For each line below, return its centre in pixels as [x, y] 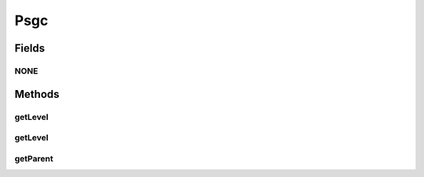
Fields [30, 48]
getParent [34, 158]
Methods [37, 94]
